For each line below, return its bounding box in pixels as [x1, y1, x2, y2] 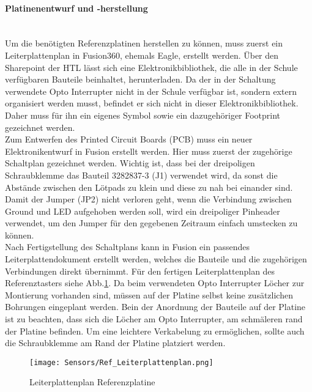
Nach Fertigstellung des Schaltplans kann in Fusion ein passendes [5, 240, 250, 253]
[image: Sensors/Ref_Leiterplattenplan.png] [29, 358, 214, 367]
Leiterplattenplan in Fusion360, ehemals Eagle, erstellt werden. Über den [5, 48, 279, 61]
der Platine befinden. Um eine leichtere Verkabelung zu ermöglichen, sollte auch [5, 324, 305, 337]
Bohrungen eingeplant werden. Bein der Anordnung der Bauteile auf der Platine [5, 300, 306, 313]
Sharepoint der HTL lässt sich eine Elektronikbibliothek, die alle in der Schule [5, 61, 298, 73]
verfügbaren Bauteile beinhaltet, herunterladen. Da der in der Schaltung [5, 73, 276, 86]
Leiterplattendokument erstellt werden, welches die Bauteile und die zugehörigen [5, 253, 307, 265]
